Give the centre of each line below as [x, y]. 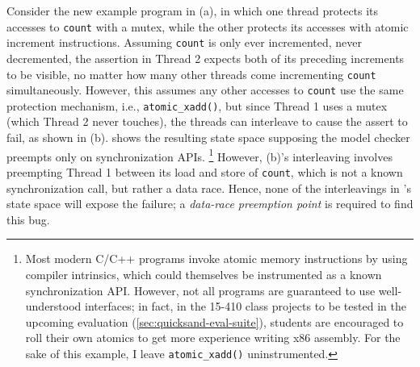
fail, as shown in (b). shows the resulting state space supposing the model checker [208, 138]
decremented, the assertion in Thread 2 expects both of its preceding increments [206, 58]
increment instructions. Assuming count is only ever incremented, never [185, 42]
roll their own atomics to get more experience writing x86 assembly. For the [213, 338]
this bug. [28, 219]
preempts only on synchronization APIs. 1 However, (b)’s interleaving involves [199, 155]
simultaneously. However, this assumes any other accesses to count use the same [205, 90]
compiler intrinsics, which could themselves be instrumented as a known [204, 274]
